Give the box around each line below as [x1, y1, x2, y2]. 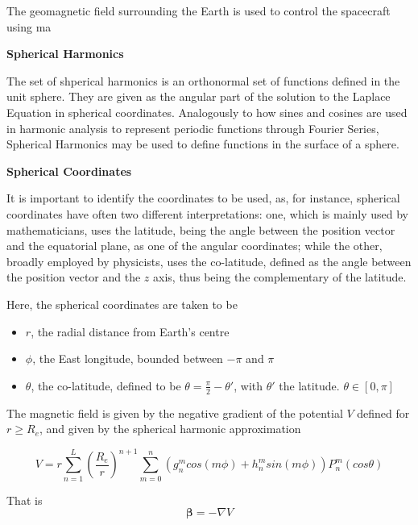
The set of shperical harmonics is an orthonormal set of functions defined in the [6, 72, 400, 89]
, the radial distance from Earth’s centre [31, 323, 230, 340]
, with [234, 377, 263, 394]
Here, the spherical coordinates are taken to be [6, 295, 238, 312]
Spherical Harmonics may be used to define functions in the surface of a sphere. [6, 135, 399, 152]
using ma [6, 18, 52, 35]
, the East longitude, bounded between [32, 350, 223, 367]
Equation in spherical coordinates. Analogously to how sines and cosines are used [6, 103, 408, 120]
